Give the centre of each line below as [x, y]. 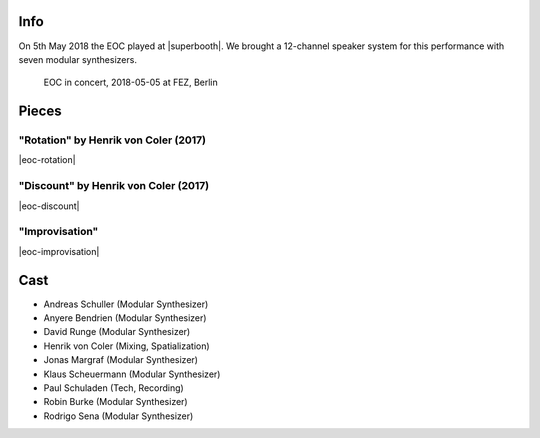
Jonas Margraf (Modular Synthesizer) [121, 360]
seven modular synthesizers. [77, 59]
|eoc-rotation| [47, 160]
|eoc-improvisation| [59, 251]
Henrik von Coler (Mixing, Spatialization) [126, 346]
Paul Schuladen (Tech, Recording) [113, 387]
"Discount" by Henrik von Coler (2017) [114, 186]
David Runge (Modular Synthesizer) [117, 332]
